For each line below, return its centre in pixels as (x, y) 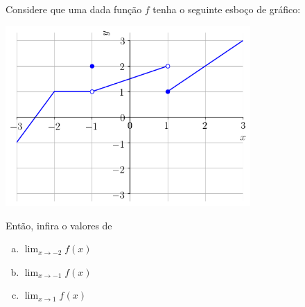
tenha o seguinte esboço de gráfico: (227, 9)
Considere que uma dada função (74, 9)
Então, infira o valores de (59, 225)
